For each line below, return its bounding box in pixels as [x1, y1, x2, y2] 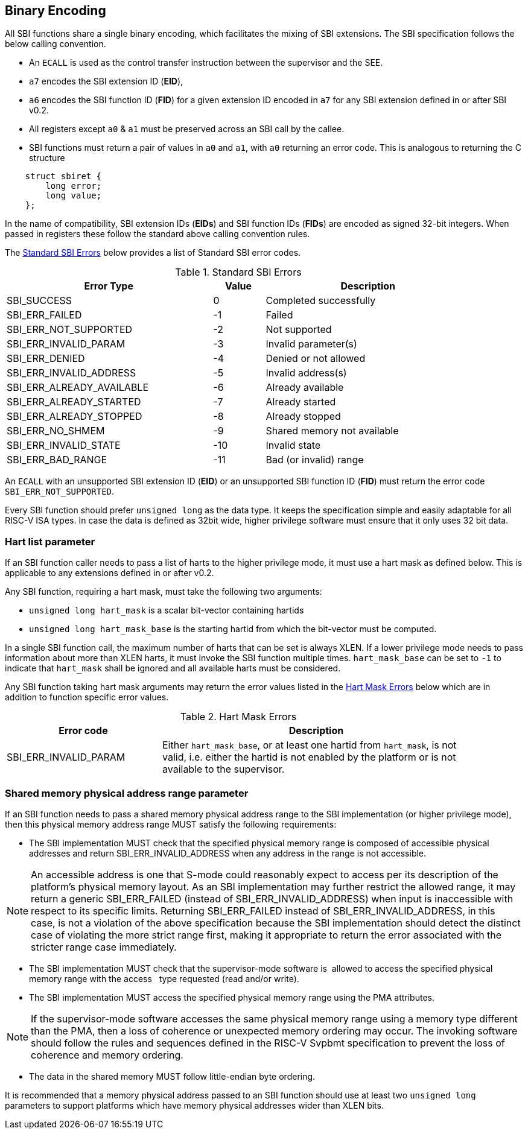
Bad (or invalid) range [266, 454, 364, 466]
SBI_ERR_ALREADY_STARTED [7, 396, 141, 408]
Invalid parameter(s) [266, 338, 357, 350]
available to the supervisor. [162, 763, 285, 776]
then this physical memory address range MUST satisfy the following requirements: [5, 819, 337, 829]
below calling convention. [5, 39, 106, 49]
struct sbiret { [25, 171, 102, 182]
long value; [45, 191, 102, 201]
